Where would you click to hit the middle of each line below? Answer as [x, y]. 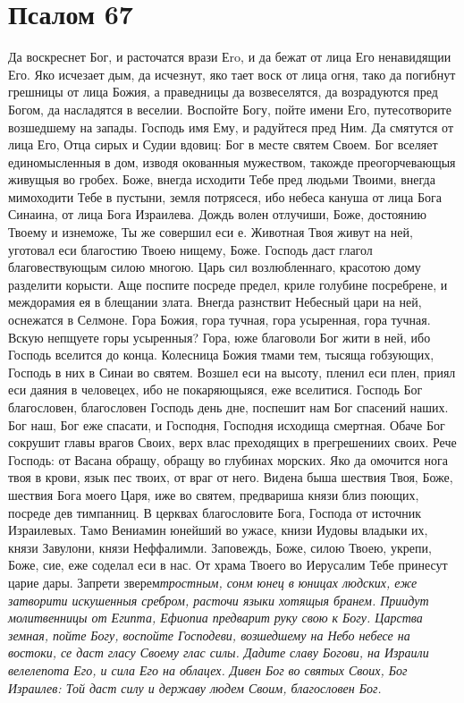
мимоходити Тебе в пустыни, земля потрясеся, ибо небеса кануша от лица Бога [225, 196]
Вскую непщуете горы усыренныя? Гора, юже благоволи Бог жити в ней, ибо [219, 337]
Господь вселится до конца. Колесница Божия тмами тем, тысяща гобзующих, [221, 355]
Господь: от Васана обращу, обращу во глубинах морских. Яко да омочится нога [228, 459]
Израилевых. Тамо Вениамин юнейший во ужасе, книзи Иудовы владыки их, [218, 530]
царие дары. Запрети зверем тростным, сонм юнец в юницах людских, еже [213, 582]
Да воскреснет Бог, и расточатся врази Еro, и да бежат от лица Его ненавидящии [230, 57]
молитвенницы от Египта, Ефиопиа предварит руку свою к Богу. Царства [215, 618]
